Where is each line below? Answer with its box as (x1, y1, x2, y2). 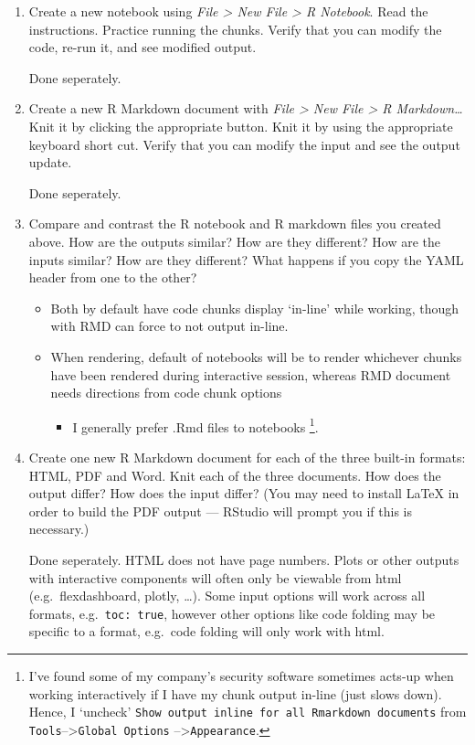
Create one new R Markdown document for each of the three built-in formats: (28, 447, 466, 466)
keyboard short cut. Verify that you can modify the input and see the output (28, 134, 460, 154)
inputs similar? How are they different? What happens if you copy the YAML (28, 250, 464, 269)
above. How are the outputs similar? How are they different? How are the (28, 231, 441, 250)
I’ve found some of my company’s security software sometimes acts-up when (28, 665, 454, 685)
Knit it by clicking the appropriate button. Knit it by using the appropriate (28, 116, 453, 135)
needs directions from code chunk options (50, 383, 282, 402)
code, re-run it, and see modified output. (28, 37, 257, 57)
